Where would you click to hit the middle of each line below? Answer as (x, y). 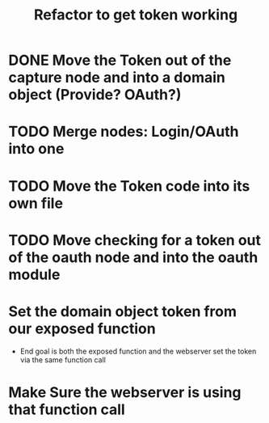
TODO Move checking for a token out (134, 240)
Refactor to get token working (136, 15)
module (34, 275)
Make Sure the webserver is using (125, 392)
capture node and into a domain (117, 78)
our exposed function (82, 328)
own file (36, 203)
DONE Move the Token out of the (120, 60)
